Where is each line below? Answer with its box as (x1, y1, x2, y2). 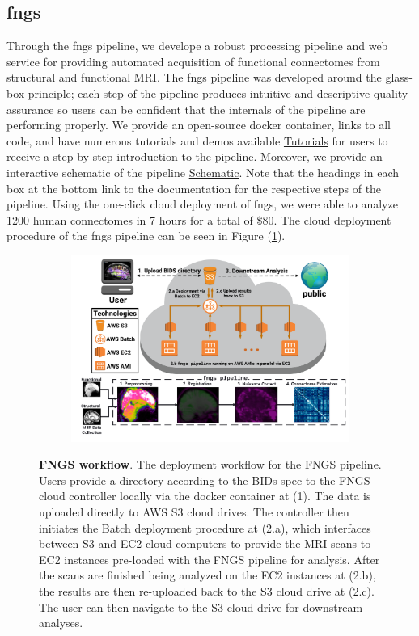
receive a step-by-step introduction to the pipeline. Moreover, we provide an (6, 148, 383, 165)
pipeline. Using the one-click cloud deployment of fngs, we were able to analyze (6, 196, 398, 213)
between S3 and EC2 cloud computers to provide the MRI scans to (39, 535, 371, 552)
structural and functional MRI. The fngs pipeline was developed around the (6, 69, 382, 86)
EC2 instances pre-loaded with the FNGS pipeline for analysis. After (39, 550, 380, 567)
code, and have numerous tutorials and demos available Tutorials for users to (6, 132, 388, 149)
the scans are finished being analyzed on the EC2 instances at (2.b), (39, 567, 376, 583)
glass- (385, 69, 413, 86)
